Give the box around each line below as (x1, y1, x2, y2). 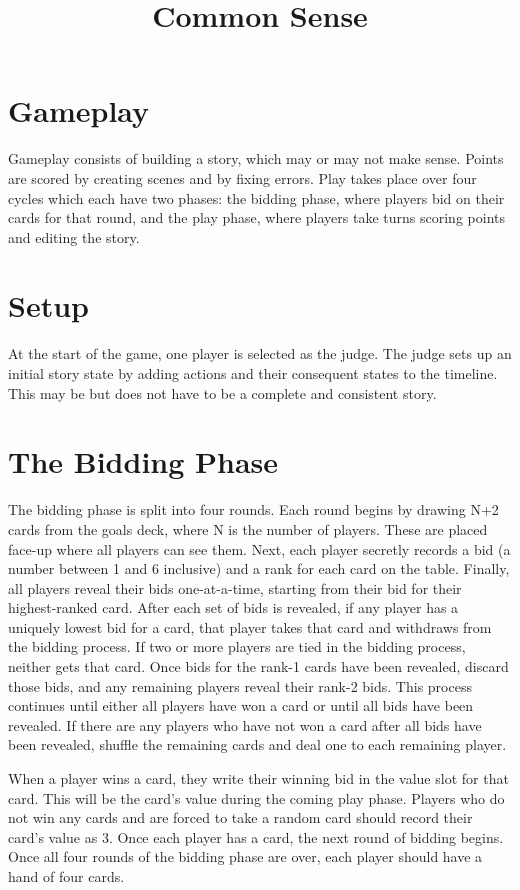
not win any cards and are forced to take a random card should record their (8, 807, 473, 828)
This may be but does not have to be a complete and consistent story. (8, 382, 437, 403)
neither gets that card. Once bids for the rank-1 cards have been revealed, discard (8, 656, 509, 677)
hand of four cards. (8, 866, 125, 886)
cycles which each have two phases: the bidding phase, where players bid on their (8, 187, 505, 208)
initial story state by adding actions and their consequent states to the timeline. (8, 363, 498, 383)
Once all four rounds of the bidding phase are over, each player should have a (8, 846, 483, 867)
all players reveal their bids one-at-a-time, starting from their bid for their (8, 577, 462, 598)
